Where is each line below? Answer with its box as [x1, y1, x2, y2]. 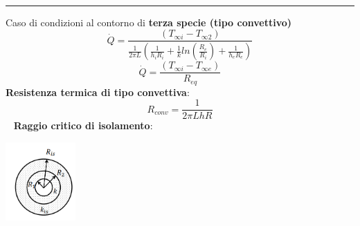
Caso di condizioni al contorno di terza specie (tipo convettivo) [6, 15, 291, 29]
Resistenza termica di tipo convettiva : [6, 84, 190, 99]
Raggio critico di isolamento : [13, 118, 153, 133]
